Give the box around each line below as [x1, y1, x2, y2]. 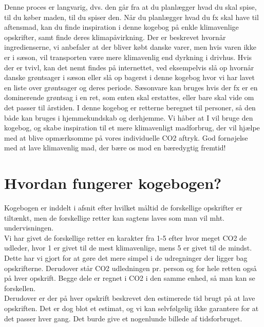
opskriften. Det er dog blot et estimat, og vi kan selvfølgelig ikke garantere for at [4, 302, 259, 313]
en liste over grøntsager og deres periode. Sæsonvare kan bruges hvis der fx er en [4, 82, 258, 92]
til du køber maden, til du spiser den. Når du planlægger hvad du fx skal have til [4, 11, 259, 22]
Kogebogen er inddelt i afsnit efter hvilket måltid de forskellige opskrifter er [4, 202, 242, 213]
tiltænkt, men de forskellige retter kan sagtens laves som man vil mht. [4, 212, 225, 223]
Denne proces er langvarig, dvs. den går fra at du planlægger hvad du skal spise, [4, 2, 257, 12]
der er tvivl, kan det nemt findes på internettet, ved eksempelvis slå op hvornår [4, 62, 254, 72]
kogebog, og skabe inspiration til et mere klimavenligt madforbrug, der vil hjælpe [4, 122, 260, 133]
